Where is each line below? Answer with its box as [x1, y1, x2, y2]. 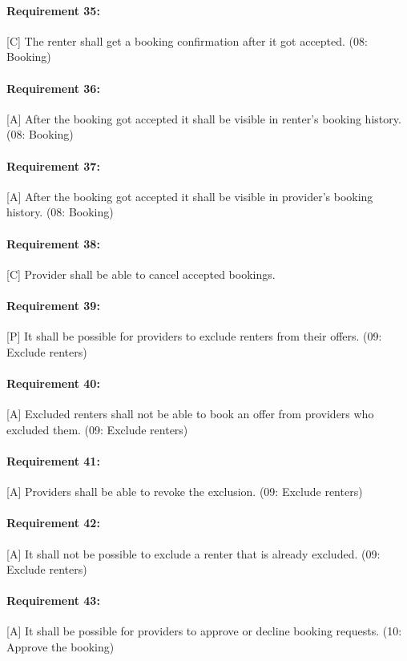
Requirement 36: [6, 79, 100, 96]
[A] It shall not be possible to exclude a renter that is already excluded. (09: [6, 545, 381, 562]
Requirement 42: [6, 514, 100, 531]
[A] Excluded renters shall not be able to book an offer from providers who [6, 405, 374, 422]
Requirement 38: [6, 235, 100, 252]
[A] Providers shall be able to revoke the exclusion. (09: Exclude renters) [6, 483, 363, 500]
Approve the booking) [6, 639, 115, 655]
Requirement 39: [6, 296, 100, 313]
